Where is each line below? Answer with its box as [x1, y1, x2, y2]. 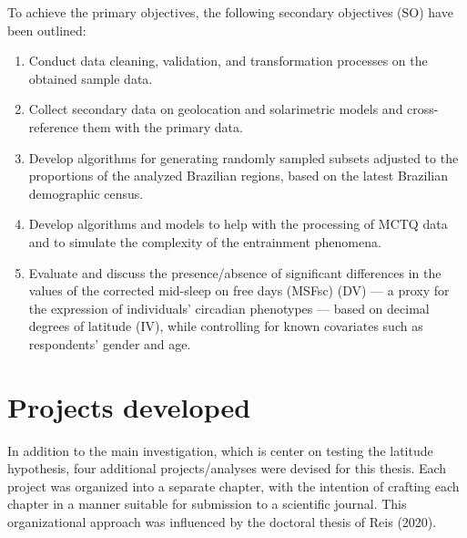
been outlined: [7, 20, 86, 39]
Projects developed [7, 388, 251, 425]
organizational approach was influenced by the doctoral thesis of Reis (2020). [7, 512, 437, 531]
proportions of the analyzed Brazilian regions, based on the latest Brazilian [28, 166, 448, 185]
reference [28, 117, 78, 136]
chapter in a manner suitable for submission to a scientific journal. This [7, 494, 407, 513]
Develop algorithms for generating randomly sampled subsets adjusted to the [28, 148, 459, 167]
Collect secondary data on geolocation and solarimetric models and [28, 99, 403, 119]
